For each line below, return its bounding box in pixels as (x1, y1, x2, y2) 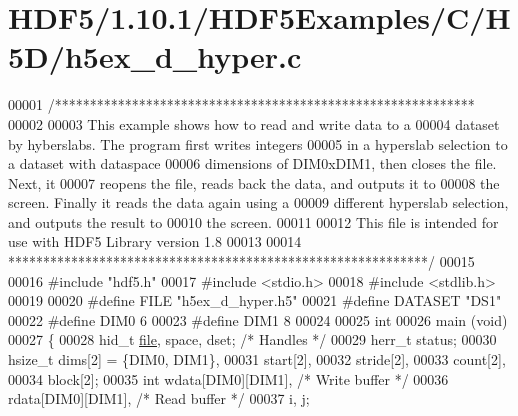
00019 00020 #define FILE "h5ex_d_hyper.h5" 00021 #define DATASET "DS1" (8, 290, 502, 311)
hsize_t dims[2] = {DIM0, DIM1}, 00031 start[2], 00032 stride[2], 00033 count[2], (8, 349, 506, 370)
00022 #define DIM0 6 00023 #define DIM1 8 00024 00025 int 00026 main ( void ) (8, 309, 508, 330)
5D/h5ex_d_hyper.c (8, 36, 302, 77)
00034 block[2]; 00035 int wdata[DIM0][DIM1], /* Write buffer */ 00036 (8, 368, 449, 389)
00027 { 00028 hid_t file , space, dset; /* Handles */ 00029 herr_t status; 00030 (8, 329, 497, 350)
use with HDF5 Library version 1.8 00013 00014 (8, 231, 302, 252)
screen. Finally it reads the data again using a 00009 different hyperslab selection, (8, 192, 509, 213)
